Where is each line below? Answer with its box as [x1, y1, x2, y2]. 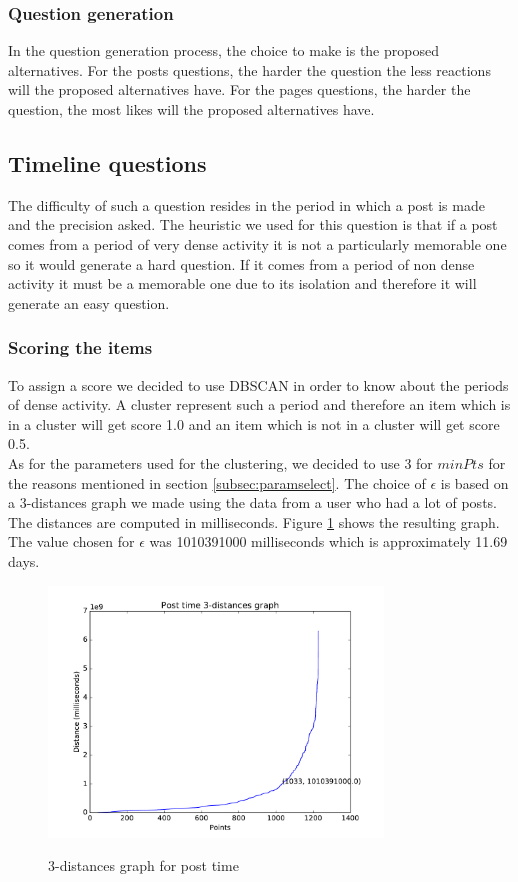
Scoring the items [8, 335, 153, 360]
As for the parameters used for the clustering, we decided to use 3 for [8, 452, 433, 473]
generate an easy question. [8, 292, 170, 313]
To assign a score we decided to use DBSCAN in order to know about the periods [8, 374, 509, 395]
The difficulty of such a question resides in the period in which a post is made [8, 194, 485, 215]
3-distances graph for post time [48, 855, 239, 876]
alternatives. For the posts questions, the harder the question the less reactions [8, 59, 491, 80]
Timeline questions [8, 147, 207, 178]
